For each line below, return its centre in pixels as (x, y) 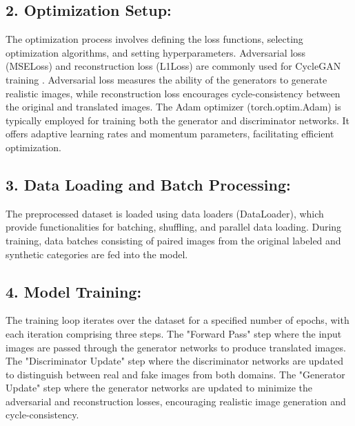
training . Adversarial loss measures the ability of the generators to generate (166, 79)
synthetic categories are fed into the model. (97, 254)
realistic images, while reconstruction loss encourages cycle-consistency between (173, 93)
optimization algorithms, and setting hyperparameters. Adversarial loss (156, 52)
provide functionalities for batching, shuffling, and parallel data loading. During (174, 227)
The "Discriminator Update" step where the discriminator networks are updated (174, 361)
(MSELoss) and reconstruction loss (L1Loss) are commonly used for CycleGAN (173, 66)
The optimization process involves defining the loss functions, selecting (154, 39)
